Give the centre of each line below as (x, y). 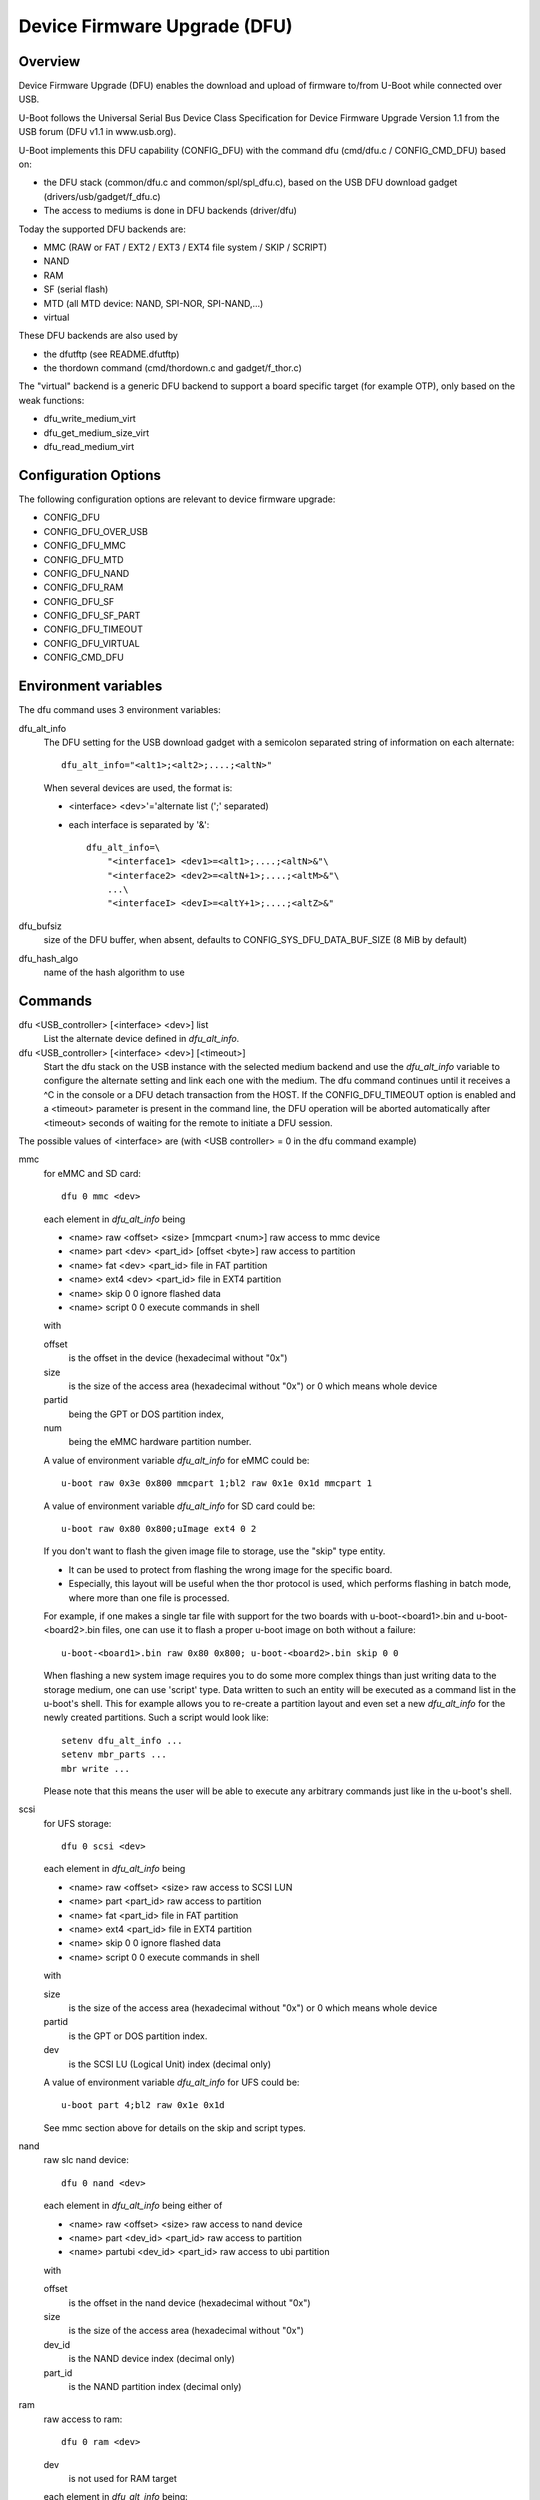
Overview (49, 61)
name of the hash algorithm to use (114, 972)
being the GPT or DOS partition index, (146, 1414)
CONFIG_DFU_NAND (86, 573)
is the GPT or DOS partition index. (138, 2036)
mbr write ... (95, 1768)
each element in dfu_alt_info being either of (133, 2206)
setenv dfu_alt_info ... (122, 1740)
